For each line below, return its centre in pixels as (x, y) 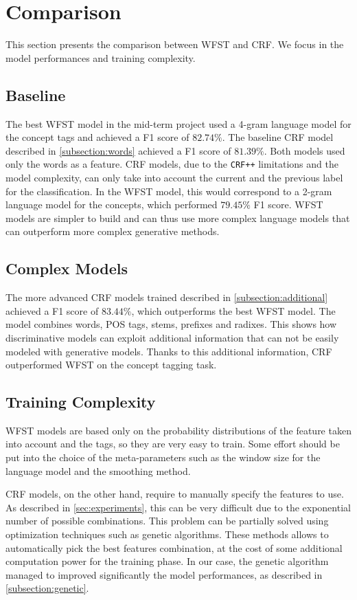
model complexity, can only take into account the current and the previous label (174, 177)
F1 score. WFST (288, 204)
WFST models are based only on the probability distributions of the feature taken (178, 430)
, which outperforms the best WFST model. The (233, 310)
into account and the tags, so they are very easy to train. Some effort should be (173, 444)
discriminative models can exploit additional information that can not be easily (172, 337)
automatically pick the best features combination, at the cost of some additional (174, 547)
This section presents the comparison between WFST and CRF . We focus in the (175, 44)
